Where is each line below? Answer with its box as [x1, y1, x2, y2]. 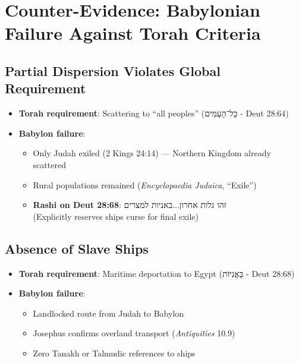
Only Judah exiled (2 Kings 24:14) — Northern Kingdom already [33, 147, 271, 159]
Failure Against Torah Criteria [5, 21, 261, 45]
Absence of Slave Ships [5, 239, 149, 257]
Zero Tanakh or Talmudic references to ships [33, 346, 196, 359]
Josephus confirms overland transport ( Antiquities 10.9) [33, 327, 235, 339]
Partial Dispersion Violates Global [5, 61, 221, 80]
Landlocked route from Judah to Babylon [33, 307, 184, 319]
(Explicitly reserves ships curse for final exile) [33, 210, 199, 222]
